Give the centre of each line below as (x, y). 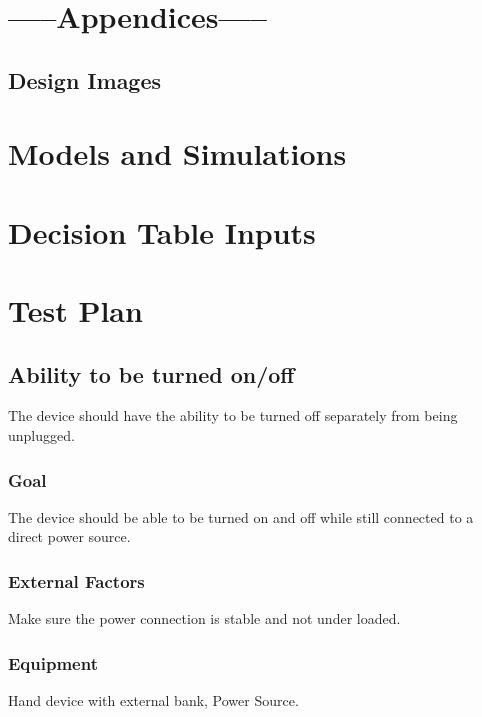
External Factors (76, 581)
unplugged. (41, 435)
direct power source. (69, 536)
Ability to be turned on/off (151, 373)
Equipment (53, 662)
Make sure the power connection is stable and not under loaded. (204, 618)
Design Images (85, 79)
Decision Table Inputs (162, 231)
